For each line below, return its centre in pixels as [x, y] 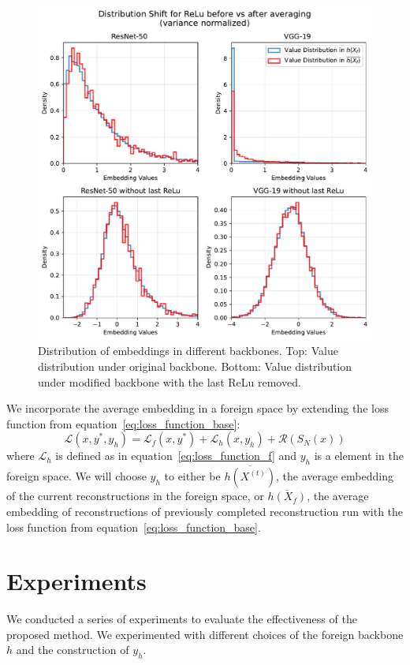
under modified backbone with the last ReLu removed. [170, 381]
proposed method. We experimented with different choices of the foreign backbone [205, 634]
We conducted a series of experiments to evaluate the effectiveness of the [182, 619]
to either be [192, 476]
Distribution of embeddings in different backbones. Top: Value [188, 351]
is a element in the [359, 456]
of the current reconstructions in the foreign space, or [135, 496]
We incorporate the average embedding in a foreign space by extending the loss [198, 408]
